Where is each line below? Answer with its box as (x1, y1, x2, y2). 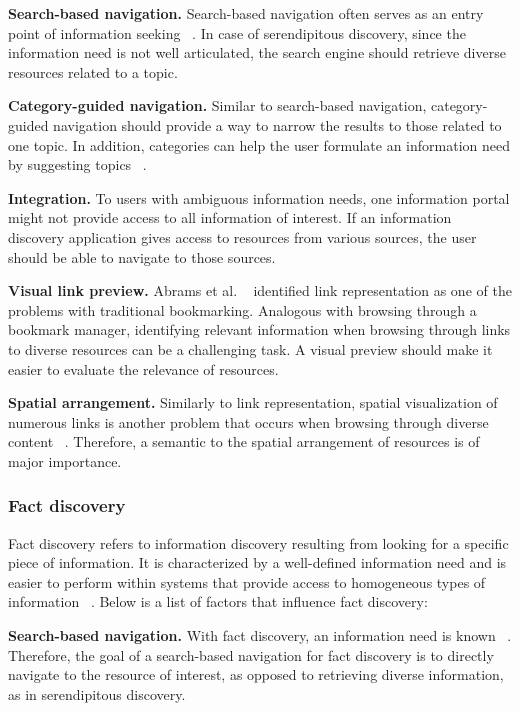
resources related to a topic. (8, 61, 178, 82)
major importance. (8, 450, 122, 471)
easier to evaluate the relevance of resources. (8, 358, 279, 379)
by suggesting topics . (8, 154, 147, 175)
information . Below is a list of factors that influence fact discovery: (8, 591, 428, 612)
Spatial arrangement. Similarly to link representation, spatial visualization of (8, 392, 498, 413)
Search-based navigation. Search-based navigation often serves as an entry (8, 3, 484, 23)
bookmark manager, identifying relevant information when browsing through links (8, 319, 511, 340)
